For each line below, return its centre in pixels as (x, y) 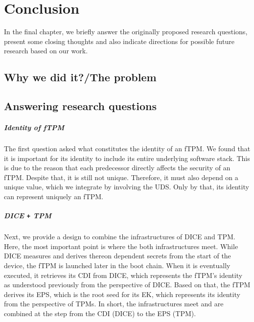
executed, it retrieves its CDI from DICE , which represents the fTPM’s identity (123, 275)
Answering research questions (80, 106)
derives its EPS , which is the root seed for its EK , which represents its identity (122, 294)
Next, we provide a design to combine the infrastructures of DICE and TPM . (120, 237)
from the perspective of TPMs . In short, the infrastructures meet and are (114, 304)
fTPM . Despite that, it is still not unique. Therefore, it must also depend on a (121, 177)
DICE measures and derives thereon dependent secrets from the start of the (117, 256)
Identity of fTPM (34, 127)
